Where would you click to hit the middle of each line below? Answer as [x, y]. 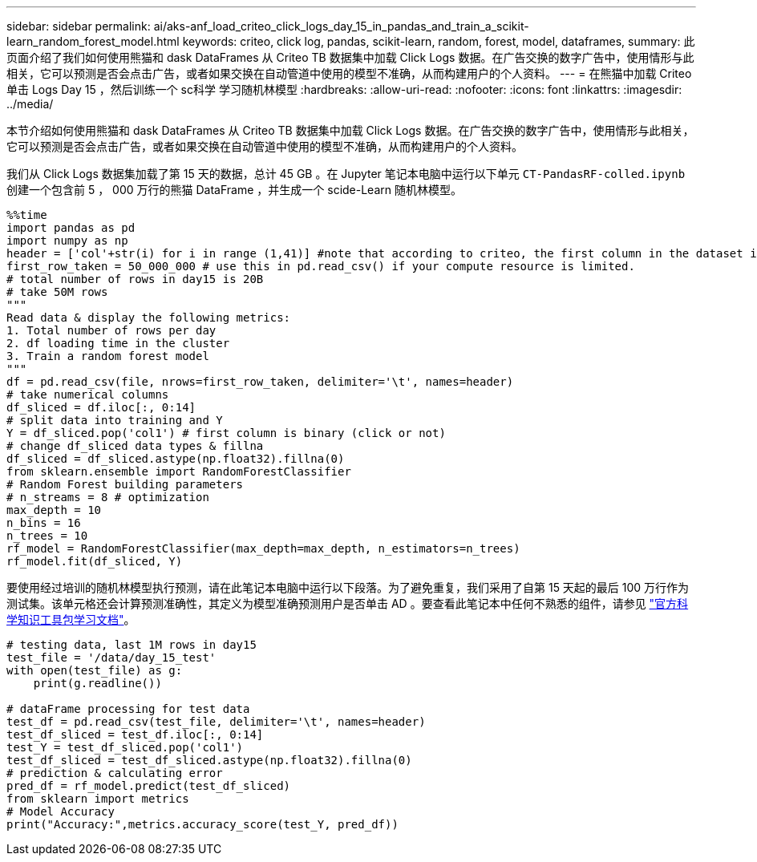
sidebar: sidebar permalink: [79, 26]
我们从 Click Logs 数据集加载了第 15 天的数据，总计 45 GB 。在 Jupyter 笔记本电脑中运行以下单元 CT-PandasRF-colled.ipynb [346, 174]
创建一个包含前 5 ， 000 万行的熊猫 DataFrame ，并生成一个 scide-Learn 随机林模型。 [234, 190]
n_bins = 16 [44, 523]
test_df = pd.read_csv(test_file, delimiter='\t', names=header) [216, 722]
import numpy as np [67, 241]
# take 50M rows [57, 292]
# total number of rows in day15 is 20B [135, 279]
